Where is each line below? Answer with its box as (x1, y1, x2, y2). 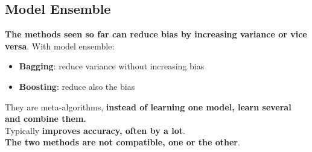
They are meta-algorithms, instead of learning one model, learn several (5, 100, 291, 113)
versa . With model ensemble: (5, 39, 115, 52)
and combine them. (5, 112, 86, 125)
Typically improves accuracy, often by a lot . (5, 124, 185, 136)
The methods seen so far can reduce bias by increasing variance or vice (5, 28, 307, 40)
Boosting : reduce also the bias (19, 80, 135, 92)
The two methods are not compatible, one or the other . (5, 136, 240, 148)
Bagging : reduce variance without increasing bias (19, 60, 205, 72)
